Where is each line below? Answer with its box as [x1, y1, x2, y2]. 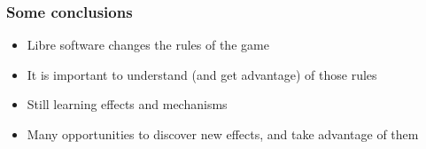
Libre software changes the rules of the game [27, 35, 269, 54]
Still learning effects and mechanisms [27, 95, 228, 114]
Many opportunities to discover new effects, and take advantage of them [27, 125, 419, 143]
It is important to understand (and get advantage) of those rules [27, 65, 377, 83]
